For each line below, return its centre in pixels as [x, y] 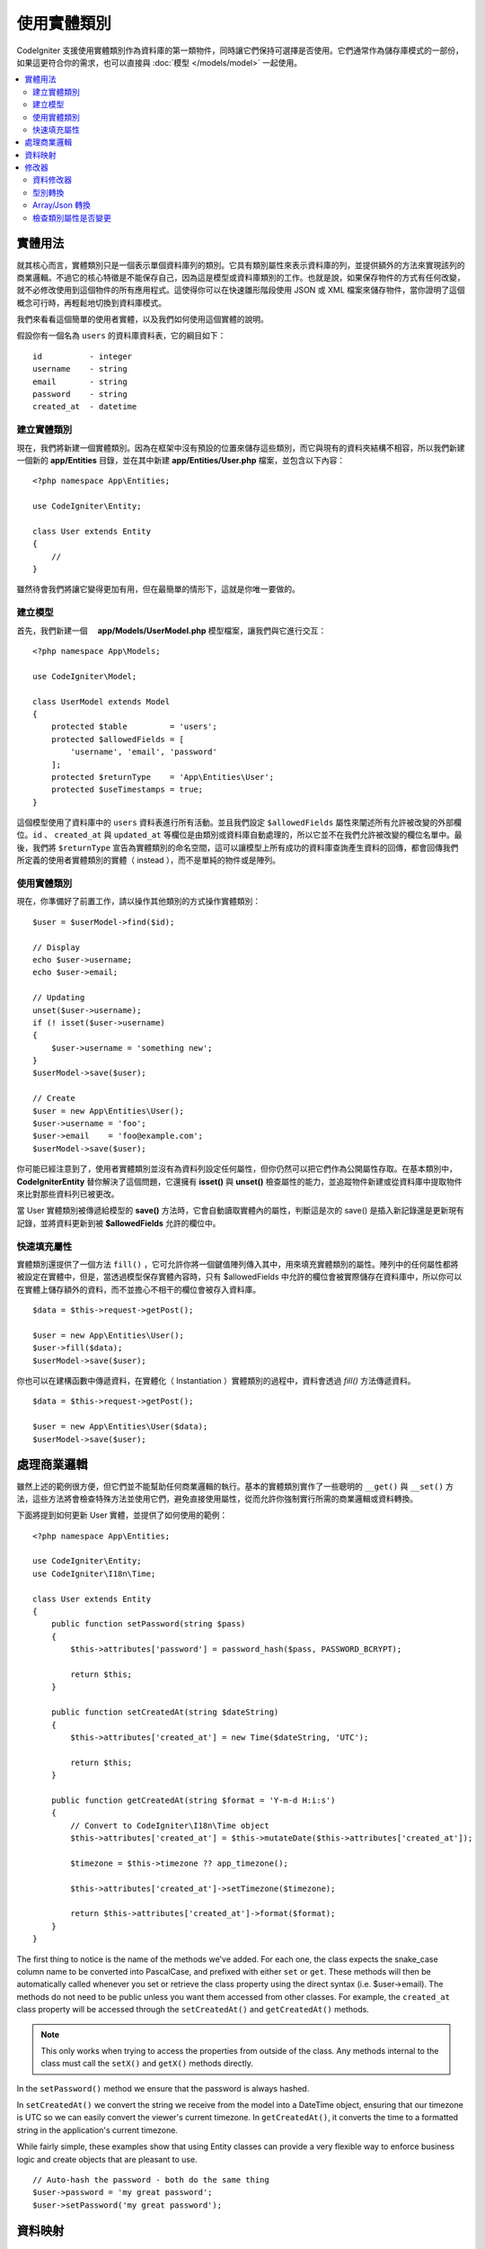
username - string [80, 369]
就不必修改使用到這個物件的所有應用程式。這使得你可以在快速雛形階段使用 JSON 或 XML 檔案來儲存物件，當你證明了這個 [241, 290]
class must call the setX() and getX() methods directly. [147, 2064]
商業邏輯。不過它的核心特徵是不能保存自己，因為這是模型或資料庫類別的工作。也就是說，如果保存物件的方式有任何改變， [241, 277]
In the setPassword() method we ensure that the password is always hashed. [163, 2088]
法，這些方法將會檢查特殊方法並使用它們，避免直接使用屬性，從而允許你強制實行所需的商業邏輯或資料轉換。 [217, 1499]
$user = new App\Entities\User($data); [120, 1427]
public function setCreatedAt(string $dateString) [165, 1712]
